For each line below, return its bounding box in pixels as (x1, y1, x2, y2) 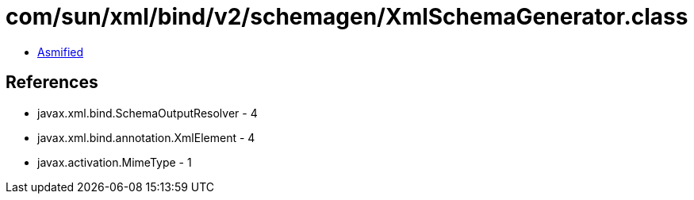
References (6, 72, 98, 93)
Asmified (37, 44, 84, 59)
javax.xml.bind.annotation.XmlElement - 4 (37, 130, 255, 144)
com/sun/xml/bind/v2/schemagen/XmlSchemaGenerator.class (6, 3, 688, 30)
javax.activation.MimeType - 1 (37, 155, 192, 169)
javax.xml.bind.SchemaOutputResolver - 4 (37, 106, 258, 120)
